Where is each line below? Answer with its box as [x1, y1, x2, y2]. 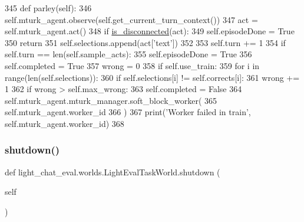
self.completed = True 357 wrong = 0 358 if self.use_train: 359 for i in [5, 59, 260, 71]
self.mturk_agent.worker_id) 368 [5, 117, 124, 129]
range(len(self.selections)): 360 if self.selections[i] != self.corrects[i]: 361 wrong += [5, 71, 300, 83]
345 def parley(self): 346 [5, 2, 92, 14]
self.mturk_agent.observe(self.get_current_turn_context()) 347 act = [5, 13, 258, 25]
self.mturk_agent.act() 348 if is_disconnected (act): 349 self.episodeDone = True [5, 25, 295, 37]
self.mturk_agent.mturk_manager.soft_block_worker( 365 [5, 94, 217, 106]
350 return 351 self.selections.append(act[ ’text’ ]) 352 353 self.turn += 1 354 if [5, 36, 286, 48]
